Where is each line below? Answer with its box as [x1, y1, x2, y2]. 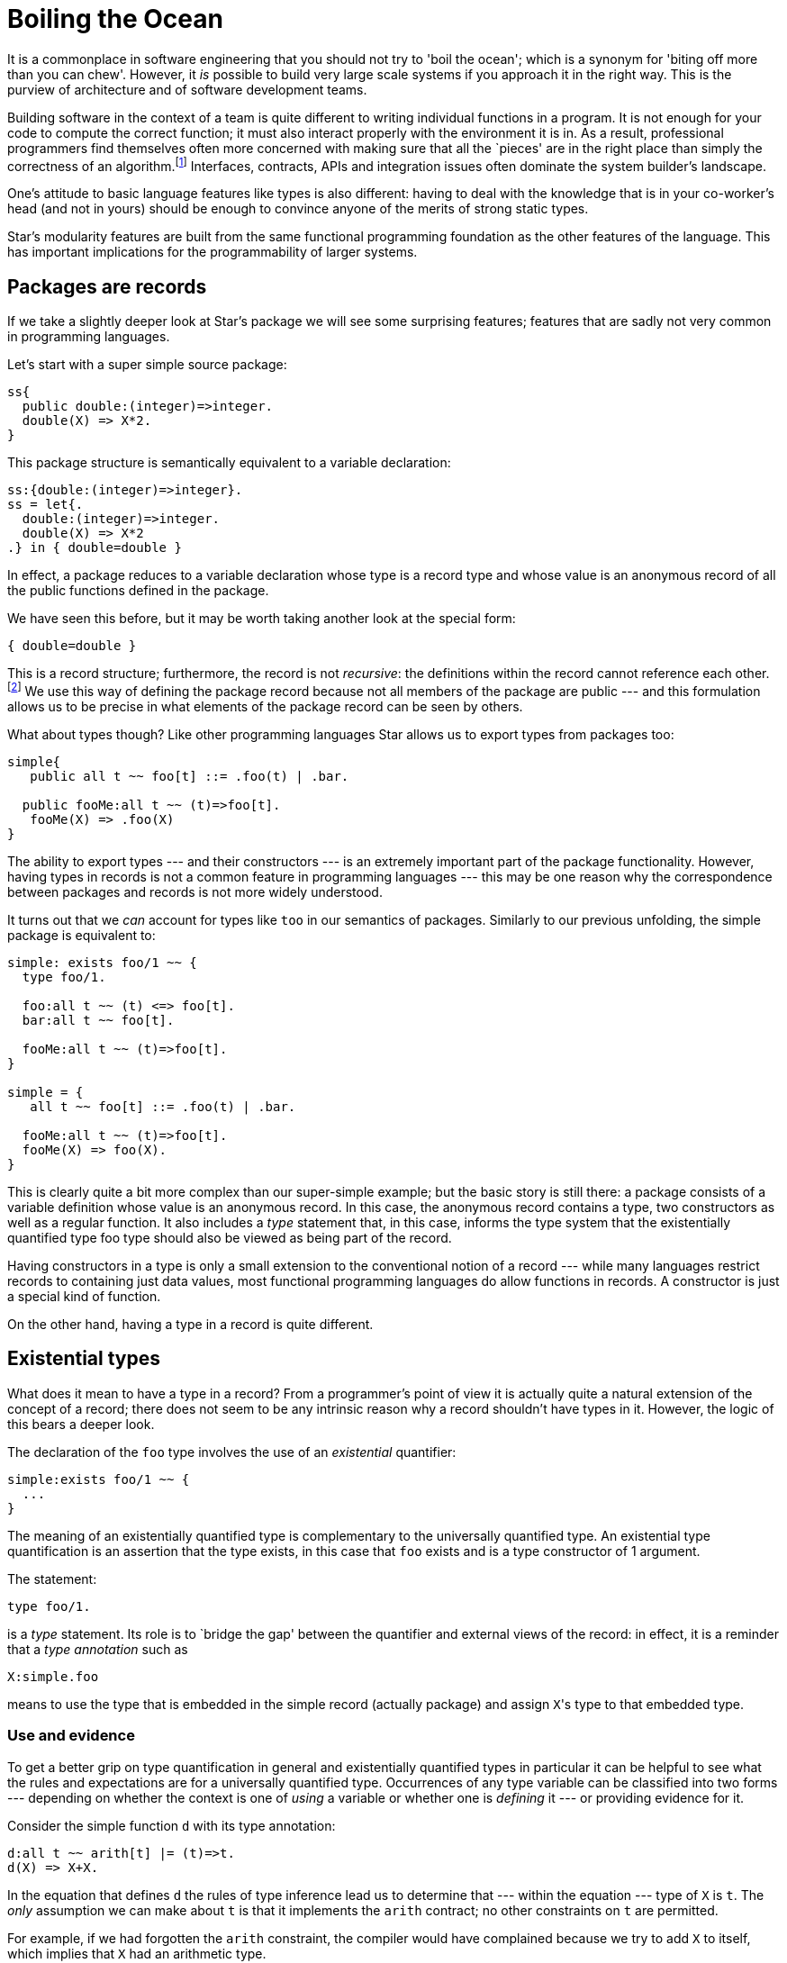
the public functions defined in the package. [7, 583, 269, 599]
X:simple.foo [7, 1669, 99, 1684]
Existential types [7, 1347, 160, 1370]
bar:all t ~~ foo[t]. [22, 1012, 175, 1027]
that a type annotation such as [7, 1641, 188, 1657]
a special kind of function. [7, 1288, 161, 1304]
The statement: [7, 1570, 97, 1587]
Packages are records [7, 275, 207, 298]
